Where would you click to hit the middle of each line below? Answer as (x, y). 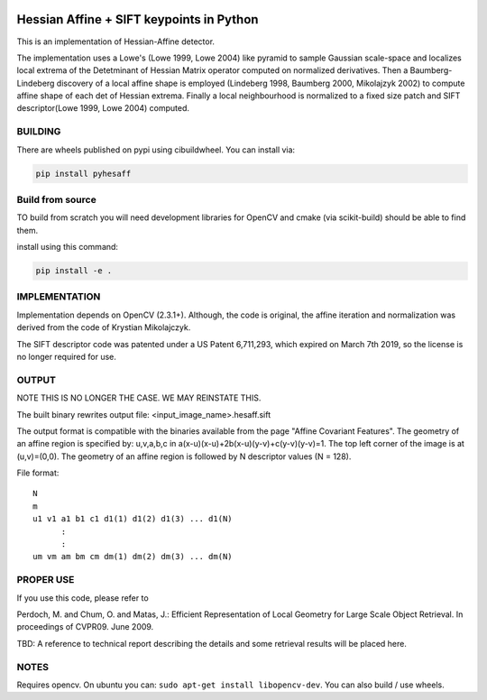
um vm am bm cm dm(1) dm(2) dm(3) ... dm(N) (133, 557)
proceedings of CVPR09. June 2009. (85, 627)
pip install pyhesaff (83, 173)
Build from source (56, 199)
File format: (38, 473)
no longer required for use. (67, 357)
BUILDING (39, 132)
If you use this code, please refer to (83, 598)
